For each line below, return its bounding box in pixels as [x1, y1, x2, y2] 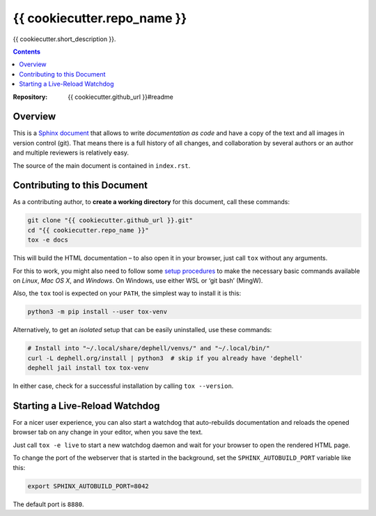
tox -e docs [27, 236, 69, 244]
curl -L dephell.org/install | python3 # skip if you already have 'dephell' [27, 354, 303, 362]
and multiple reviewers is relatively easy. [13, 148, 129, 157]
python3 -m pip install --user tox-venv [27, 308, 167, 316]
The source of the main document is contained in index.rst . [13, 161, 191, 170]
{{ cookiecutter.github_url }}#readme [68, 93, 173, 101]
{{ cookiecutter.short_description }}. [13, 35, 116, 43]
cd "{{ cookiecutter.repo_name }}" [27, 226, 149, 234]
